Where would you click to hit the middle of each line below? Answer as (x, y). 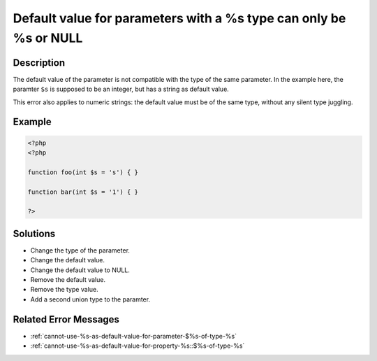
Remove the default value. (68, 280)
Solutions (34, 233)
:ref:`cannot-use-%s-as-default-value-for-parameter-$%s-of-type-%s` (134, 336)
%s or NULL (48, 38)
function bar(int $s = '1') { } (83, 192)
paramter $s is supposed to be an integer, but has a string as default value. (121, 89)
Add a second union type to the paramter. (90, 299)
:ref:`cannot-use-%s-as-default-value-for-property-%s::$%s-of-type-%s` (138, 346)
